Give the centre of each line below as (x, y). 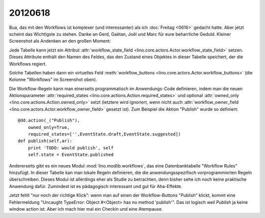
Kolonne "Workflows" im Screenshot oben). (53, 80)
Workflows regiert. (28, 64)
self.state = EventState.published (71, 155)
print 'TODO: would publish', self (71, 148)
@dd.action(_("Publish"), (49, 121)
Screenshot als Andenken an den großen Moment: (60, 41)
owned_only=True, (49, 127)
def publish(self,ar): (45, 141)
